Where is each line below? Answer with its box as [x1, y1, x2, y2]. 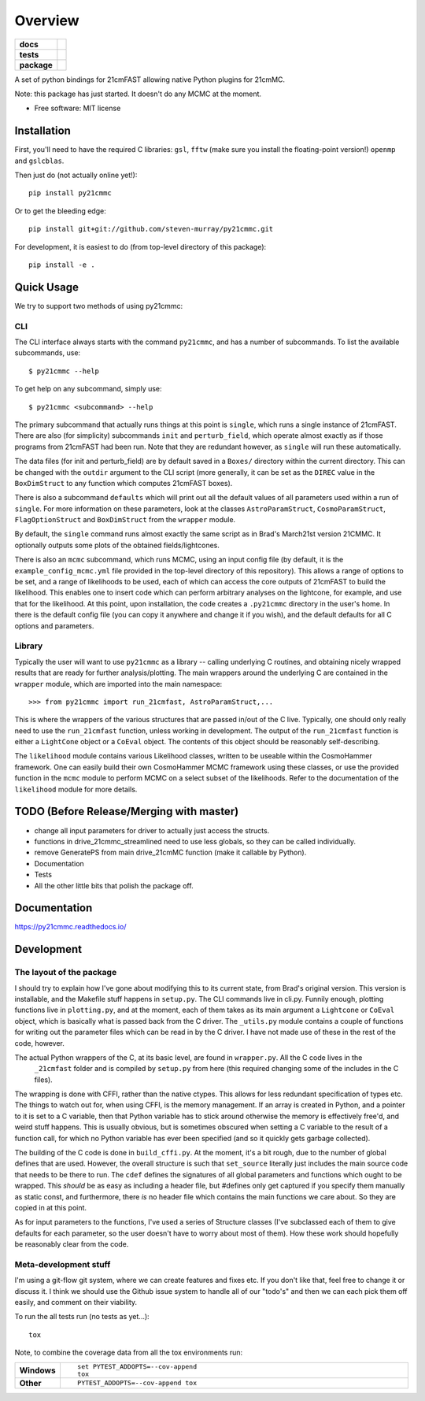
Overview [14, 12, 79, 29]
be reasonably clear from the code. [14, 1240, 129, 1249]
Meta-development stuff [14, 1258, 111, 1269]
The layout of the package [14, 967, 117, 978]
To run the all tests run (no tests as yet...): [14, 1312, 150, 1321]
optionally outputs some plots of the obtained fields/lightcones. [14, 540, 220, 550]
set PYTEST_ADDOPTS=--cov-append [77, 1362, 197, 1370]
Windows [19, 1365, 56, 1376]
